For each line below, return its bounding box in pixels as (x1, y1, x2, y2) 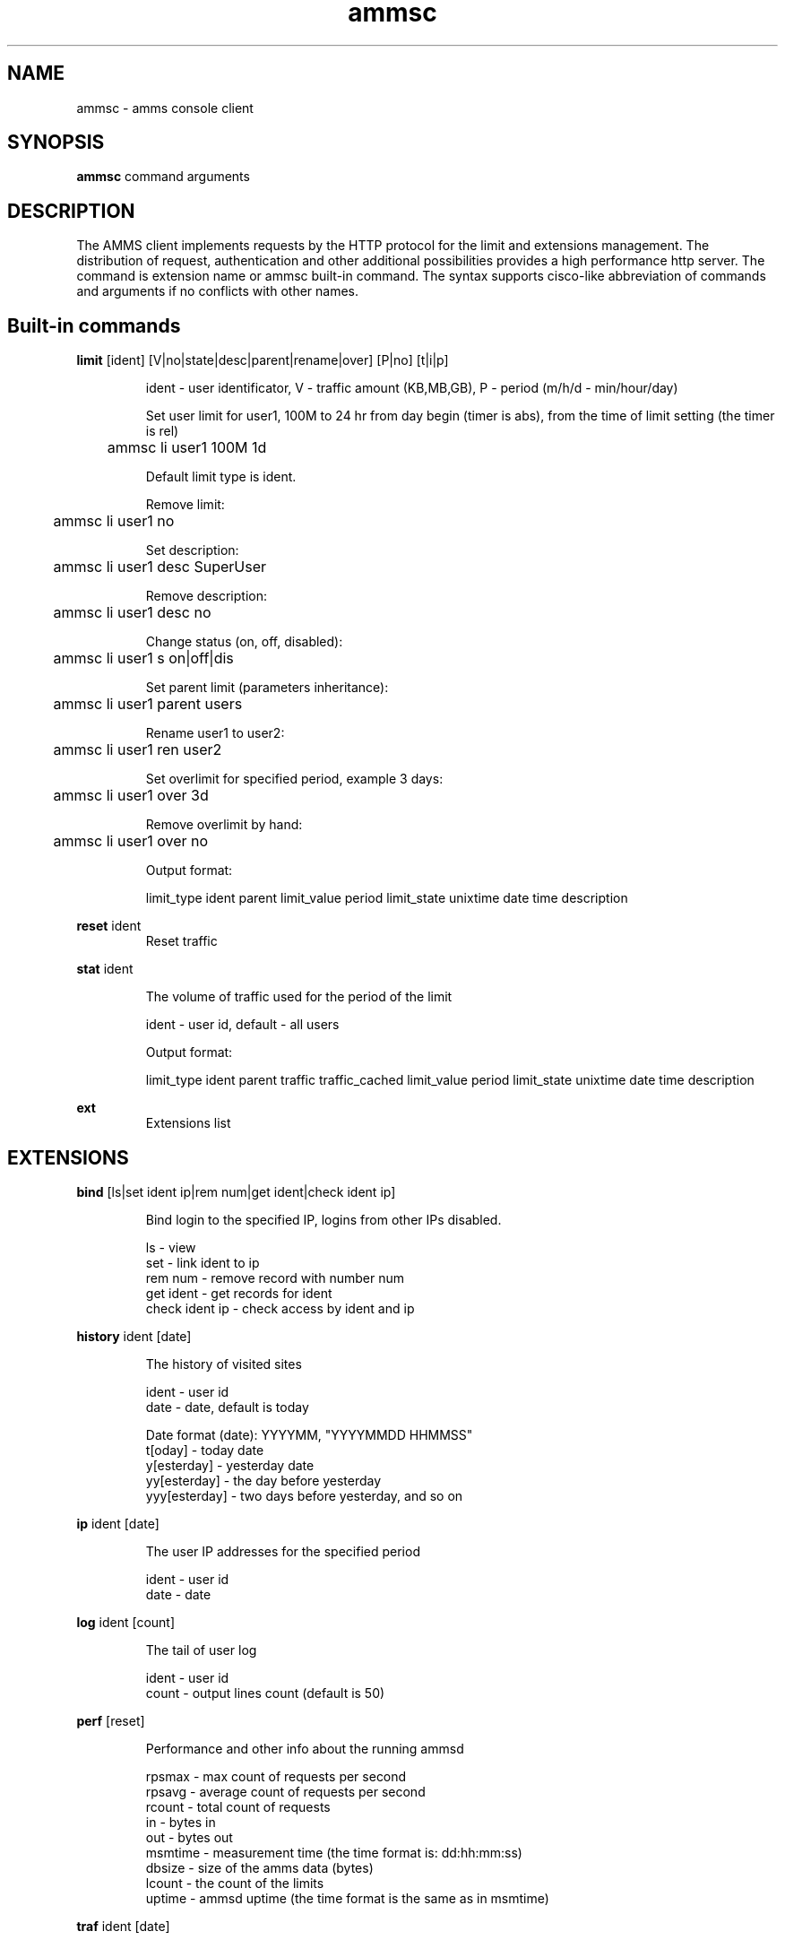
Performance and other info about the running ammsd (145, 1740, 464, 1756)
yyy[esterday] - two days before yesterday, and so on (145, 1487, 463, 1503)
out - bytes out (145, 1829, 233, 1845)
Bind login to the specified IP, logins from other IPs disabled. (145, 1211, 502, 1227)
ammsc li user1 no (53, 512, 175, 531)
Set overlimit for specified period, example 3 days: (145, 771, 444, 787)
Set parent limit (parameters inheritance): (145, 680, 389, 696)
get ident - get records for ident (145, 1285, 332, 1301)
